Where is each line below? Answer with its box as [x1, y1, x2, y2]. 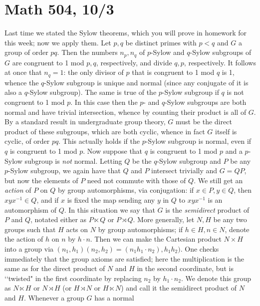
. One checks [180, 243, 219, 254]
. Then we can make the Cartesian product [90, 234, 222, 244]
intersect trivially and [151, 165, 218, 176]
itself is [215, 126, 237, 136]
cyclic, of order [4, 136, 50, 146]
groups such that [4, 224, 56, 234]
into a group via [4, 243, 54, 254]
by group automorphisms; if [98, 224, 183, 234]
